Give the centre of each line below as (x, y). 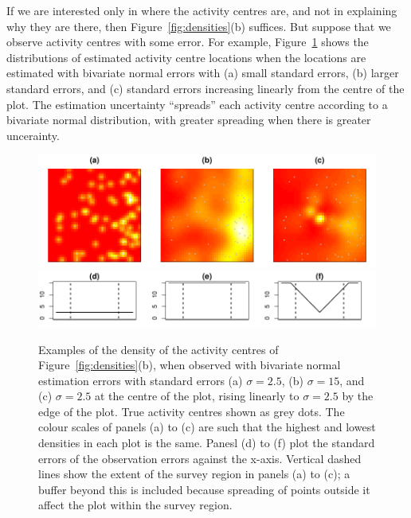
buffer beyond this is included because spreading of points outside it (204, 489)
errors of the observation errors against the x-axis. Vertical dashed (200, 458)
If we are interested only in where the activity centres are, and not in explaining (202, 10)
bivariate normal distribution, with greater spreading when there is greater (189, 120)
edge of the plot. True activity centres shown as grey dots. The (192, 411)
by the (358, 396)
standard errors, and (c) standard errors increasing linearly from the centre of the (205, 88)
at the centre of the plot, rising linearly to (197, 396)
